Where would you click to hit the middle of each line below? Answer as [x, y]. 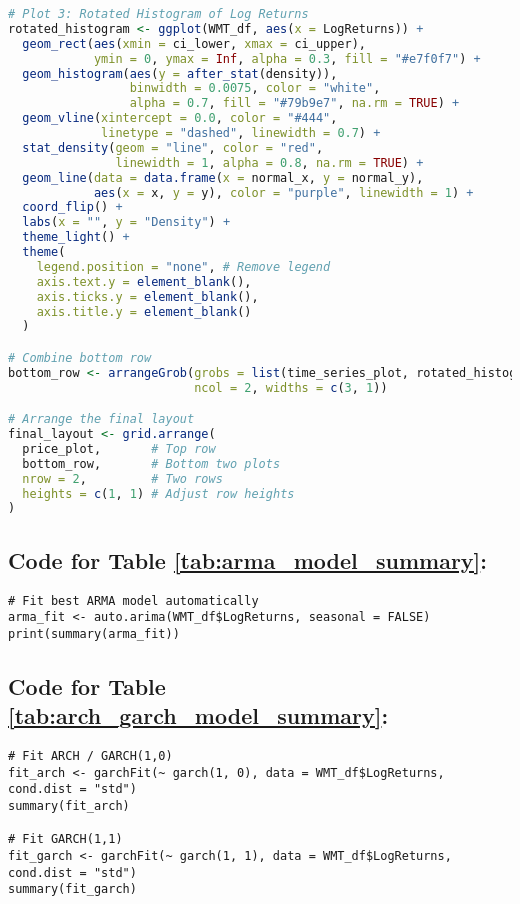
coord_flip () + [72, 207]
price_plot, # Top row [119, 448]
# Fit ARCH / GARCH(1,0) [90, 756]
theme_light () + [76, 237]
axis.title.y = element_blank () [144, 311]
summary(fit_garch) [72, 889]
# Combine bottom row [80, 357]
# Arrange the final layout [101, 419]
